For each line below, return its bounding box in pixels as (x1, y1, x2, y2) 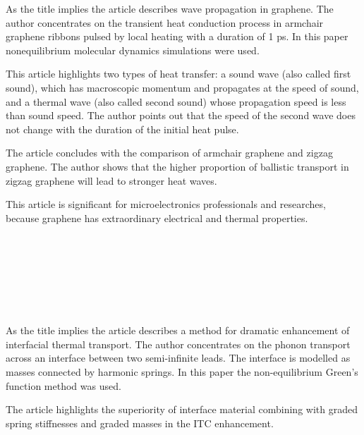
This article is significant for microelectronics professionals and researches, (6, 197, 326, 212)
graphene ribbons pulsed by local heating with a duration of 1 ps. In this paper (6, 29, 348, 44)
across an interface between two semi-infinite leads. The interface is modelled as (6, 350, 351, 365)
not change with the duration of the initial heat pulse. (6, 121, 239, 136)
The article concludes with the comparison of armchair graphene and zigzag (6, 145, 333, 160)
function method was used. (6, 378, 121, 393)
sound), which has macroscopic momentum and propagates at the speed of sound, (6, 80, 359, 94)
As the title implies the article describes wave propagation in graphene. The (6, 1, 334, 16)
